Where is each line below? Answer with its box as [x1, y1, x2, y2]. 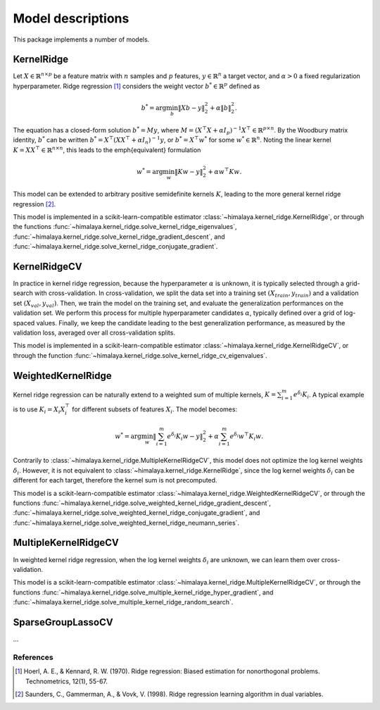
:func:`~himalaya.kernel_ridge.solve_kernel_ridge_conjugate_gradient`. [13, 242, 218, 251]
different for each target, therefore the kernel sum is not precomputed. [13, 476, 217, 485]
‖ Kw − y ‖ [175, 168, 203, 176]
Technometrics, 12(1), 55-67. [25, 677, 108, 685]
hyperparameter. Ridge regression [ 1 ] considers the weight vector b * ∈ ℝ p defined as [13, 81, 260, 90]
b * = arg [141, 103, 167, 112]
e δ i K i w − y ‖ [167, 430, 203, 442]
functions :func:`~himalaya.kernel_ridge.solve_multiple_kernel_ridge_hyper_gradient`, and [13, 588, 274, 597]
